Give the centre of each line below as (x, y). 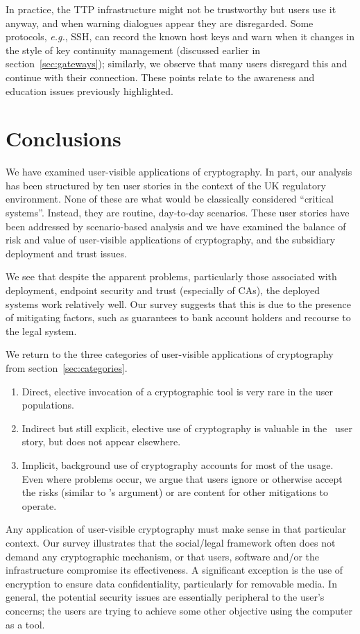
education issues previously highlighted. (89, 91)
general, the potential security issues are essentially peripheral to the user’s (165, 597)
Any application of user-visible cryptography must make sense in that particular (176, 529)
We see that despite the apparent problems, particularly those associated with (171, 276)
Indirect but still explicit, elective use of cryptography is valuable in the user (187, 428)
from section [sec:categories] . (67, 368)
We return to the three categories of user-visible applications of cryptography (170, 354)
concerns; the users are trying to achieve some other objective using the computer (179, 610)
